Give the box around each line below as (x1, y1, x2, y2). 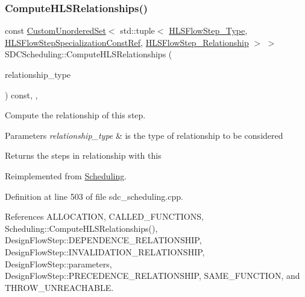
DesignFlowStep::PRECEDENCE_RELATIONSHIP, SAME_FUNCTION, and (5, 269, 300, 282)
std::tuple (120, 24, 155, 37)
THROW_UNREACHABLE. (5, 281, 114, 293)
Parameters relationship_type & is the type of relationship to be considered (5, 129, 283, 141)
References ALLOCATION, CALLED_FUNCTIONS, (5, 210, 204, 223)
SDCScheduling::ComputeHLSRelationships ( (5, 48, 172, 60)
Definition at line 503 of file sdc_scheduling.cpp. (5, 190, 183, 202)
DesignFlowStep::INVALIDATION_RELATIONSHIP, (5, 245, 205, 258)
